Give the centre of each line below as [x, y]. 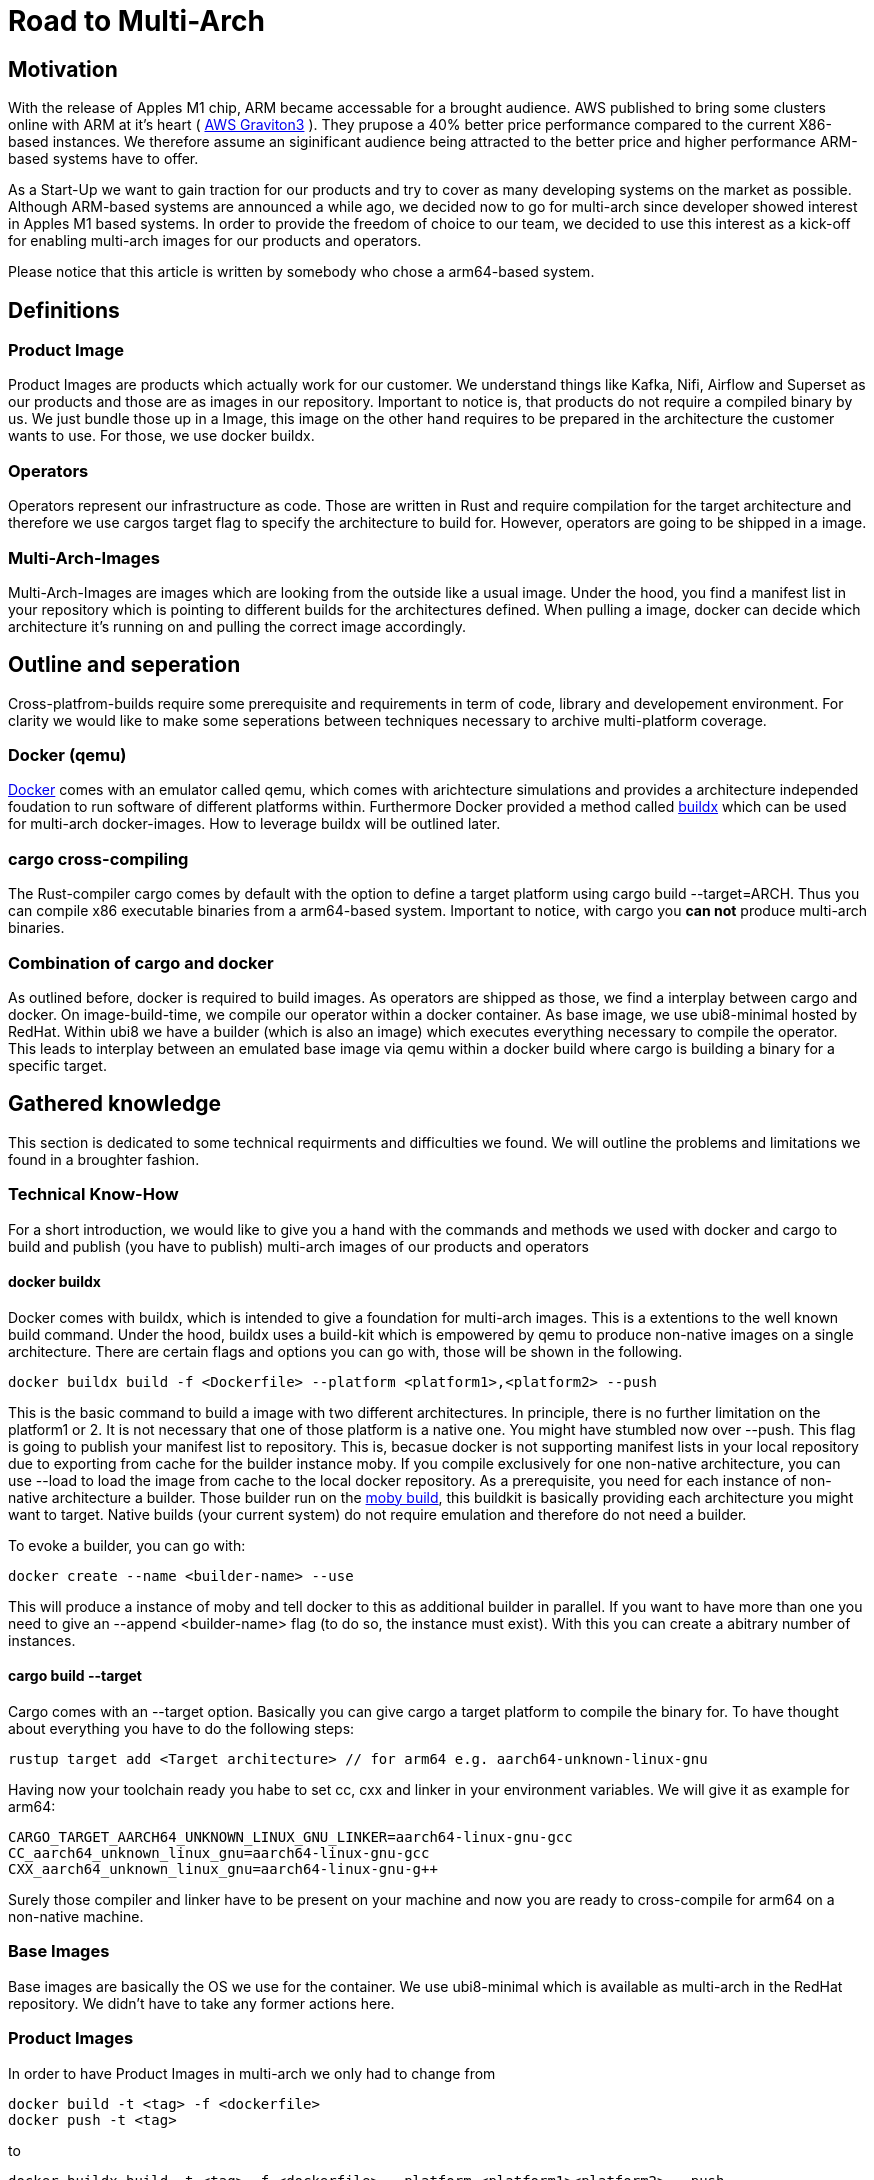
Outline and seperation [124, 665]
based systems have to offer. [103, 159]
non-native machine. [76, 1917]
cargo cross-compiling [98, 858]
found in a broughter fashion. [104, 1159]
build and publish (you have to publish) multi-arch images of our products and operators [298, 1246]
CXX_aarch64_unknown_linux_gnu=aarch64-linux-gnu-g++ [223, 1869]
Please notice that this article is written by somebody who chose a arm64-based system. [301, 272]
